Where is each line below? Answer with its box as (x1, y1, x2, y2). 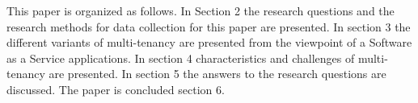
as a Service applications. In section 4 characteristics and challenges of (6, 49, 355, 66)
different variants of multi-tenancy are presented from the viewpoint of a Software (6, 34, 412, 51)
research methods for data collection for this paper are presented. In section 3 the (6, 18, 411, 35)
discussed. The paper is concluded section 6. (6, 80, 225, 97)
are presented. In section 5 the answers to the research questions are (49, 65, 386, 82)
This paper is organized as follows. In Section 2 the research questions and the (6, 2, 395, 19)
